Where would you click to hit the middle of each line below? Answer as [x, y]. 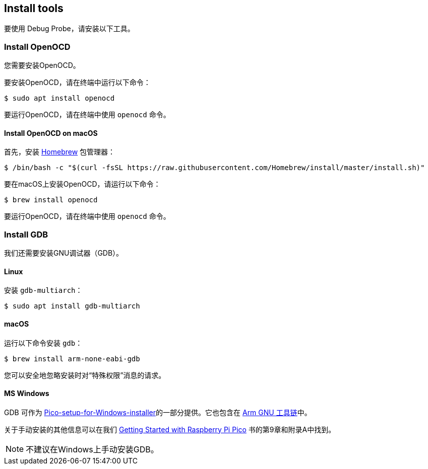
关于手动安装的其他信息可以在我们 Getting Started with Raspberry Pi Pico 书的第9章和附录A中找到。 [170, 429]
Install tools [34, 8]
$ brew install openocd [51, 200]
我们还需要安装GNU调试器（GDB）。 [64, 253]
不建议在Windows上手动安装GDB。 [92, 449]
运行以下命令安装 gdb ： [43, 343]
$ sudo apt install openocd [59, 98]
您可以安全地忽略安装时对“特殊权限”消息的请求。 [85, 375]
